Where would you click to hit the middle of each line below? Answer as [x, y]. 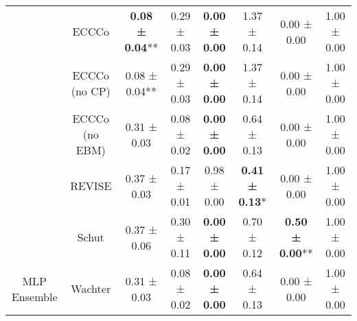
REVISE [91, 186]
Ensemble [34, 296]
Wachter [91, 288]
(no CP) [91, 91]
